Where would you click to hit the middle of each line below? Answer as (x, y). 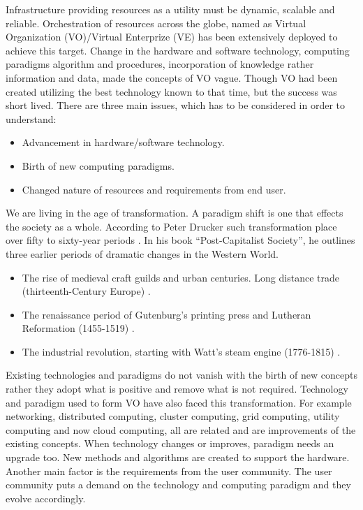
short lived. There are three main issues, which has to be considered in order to (176, 105)
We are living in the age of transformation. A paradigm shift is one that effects (175, 213)
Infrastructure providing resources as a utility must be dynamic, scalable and (170, 9)
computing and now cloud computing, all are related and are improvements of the (181, 429)
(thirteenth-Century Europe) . (86, 291)
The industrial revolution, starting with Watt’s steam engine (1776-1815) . (181, 351)
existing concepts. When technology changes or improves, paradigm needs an (170, 443)
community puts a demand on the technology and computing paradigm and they (178, 484)
